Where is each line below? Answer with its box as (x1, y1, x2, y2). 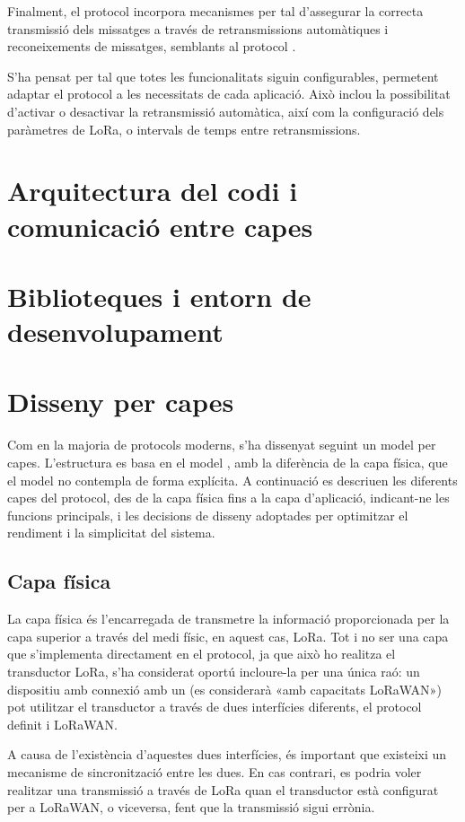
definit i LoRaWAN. (7, 714, 118, 733)
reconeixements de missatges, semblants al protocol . (7, 37, 296, 56)
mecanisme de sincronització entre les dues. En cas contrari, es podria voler (7, 762, 422, 781)
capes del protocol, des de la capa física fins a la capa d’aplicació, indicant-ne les (7, 488, 450, 507)
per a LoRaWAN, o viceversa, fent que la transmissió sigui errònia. (7, 798, 375, 817)
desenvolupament (7, 313, 224, 350)
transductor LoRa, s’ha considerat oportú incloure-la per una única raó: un (7, 661, 420, 680)
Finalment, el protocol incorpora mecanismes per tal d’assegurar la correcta (7, 2, 424, 20)
